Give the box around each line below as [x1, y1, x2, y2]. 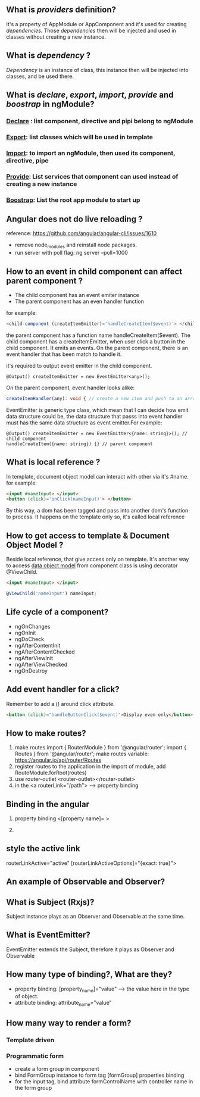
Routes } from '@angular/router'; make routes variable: [14, 750, 149, 758]
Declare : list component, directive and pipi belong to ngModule [6, 117, 193, 125]
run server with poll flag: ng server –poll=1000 [14, 249, 128, 257]
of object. [14, 993, 39, 1000]
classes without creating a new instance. [6, 33, 106, 40]
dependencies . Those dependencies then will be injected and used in [6, 27, 177, 34]
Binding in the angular [6, 799, 89, 809]
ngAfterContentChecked [14, 648, 76, 655]
